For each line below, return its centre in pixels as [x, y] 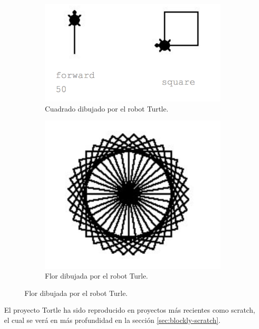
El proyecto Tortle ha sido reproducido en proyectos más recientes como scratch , [130, 310]
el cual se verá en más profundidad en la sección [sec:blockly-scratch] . [112, 320]
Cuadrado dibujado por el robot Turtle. [107, 108]
